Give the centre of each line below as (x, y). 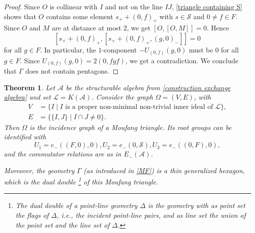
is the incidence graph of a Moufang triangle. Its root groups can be (130, 127)
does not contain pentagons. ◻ (72, 71)
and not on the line (134, 6)
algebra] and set (27, 97)
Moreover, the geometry (39, 170)
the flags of (32, 215)
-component (119, 49)
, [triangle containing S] (207, 6)
